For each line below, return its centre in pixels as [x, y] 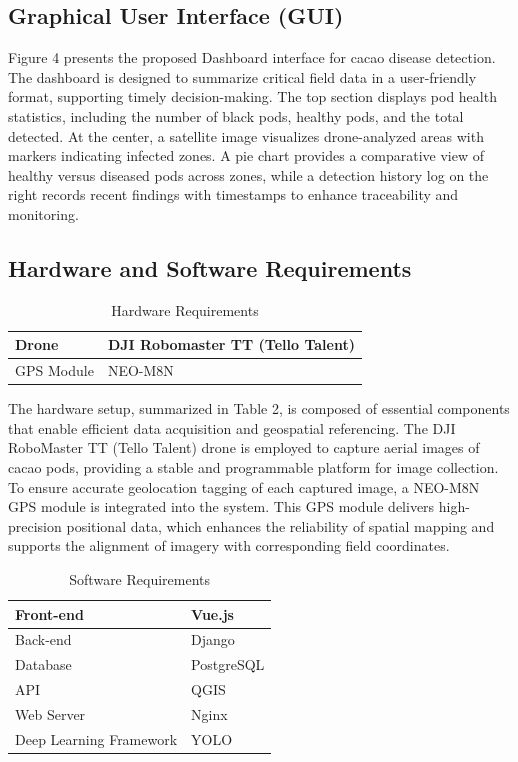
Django [213, 639]
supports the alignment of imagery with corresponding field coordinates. [229, 545]
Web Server [50, 714]
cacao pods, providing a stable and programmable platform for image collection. [253, 467]
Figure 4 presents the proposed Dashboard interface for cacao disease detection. [252, 57]
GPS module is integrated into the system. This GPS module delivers [221, 506]
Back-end [43, 639]
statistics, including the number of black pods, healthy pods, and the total [236, 115]
